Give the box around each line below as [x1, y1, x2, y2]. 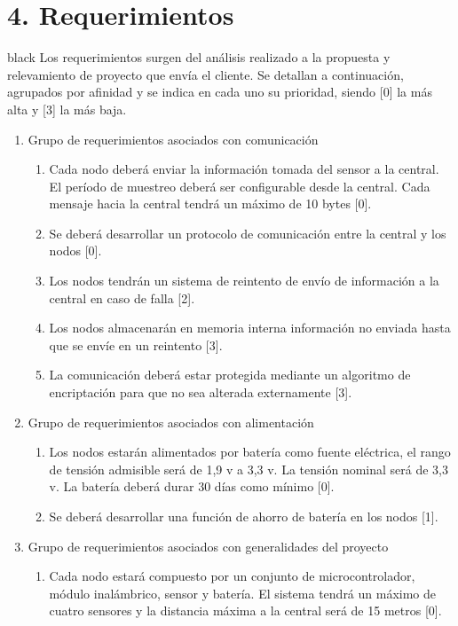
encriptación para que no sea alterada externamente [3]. [49, 383, 352, 402]
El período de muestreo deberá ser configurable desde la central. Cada [49, 176, 430, 195]
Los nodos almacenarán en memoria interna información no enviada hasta [49, 318, 451, 337]
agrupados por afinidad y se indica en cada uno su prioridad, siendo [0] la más [7, 82, 432, 101]
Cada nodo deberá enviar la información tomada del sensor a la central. [49, 160, 439, 178]
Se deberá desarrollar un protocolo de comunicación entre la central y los [49, 223, 446, 242]
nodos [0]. [49, 241, 102, 260]
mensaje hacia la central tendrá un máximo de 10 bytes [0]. [49, 194, 372, 213]
